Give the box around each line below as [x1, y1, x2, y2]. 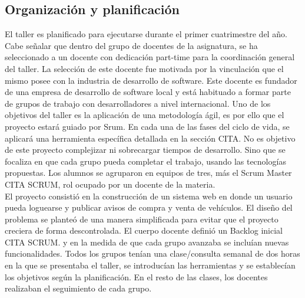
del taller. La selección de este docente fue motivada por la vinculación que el [5, 62, 284, 74]
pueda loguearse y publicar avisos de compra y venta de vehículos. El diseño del [5, 201, 293, 214]
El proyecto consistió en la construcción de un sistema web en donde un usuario [5, 189, 293, 202]
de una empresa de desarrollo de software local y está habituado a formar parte [5, 86, 291, 98]
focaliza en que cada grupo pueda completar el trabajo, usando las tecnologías [5, 155, 286, 167]
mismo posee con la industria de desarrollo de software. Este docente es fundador [5, 74, 297, 86]
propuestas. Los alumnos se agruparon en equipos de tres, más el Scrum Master [5, 166, 292, 179]
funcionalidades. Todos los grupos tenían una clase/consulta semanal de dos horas [5, 247, 300, 260]
